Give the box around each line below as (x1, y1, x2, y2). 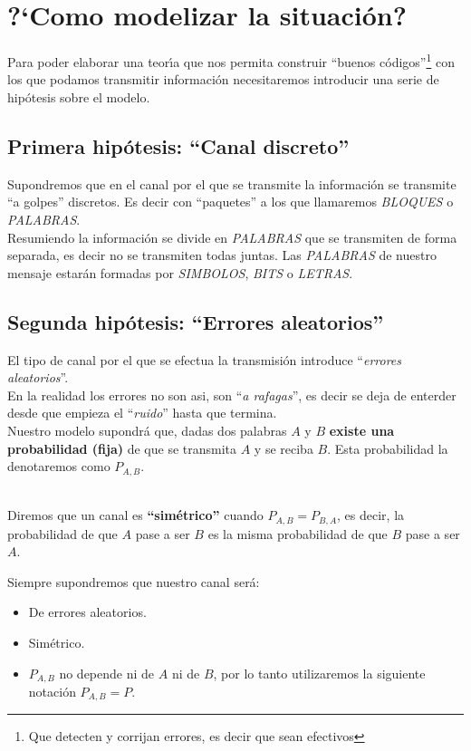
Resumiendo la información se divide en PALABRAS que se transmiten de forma (7, 227, 457, 246)
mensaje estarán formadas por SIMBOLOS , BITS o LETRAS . (7, 263, 353, 282)
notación (28, 682, 76, 701)
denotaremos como (7, 457, 111, 476)
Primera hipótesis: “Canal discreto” (7, 131, 350, 159)
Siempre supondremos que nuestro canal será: (7, 572, 260, 591)
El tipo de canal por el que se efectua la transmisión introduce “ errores (7, 350, 401, 369)
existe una (329, 420, 395, 439)
